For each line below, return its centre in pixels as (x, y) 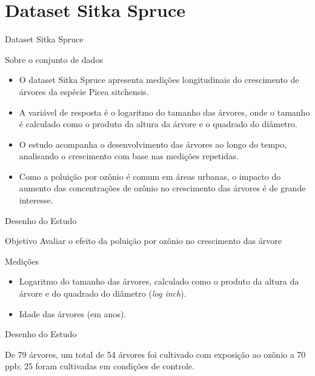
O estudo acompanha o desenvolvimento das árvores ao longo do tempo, (153, 144)
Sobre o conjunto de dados (54, 59)
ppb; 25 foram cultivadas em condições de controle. (100, 366)
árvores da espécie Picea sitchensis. (84, 91)
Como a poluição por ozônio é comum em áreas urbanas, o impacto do (150, 176)
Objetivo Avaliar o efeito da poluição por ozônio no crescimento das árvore (143, 241)
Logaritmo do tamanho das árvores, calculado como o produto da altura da (159, 281)
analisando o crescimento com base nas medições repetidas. (129, 156)
